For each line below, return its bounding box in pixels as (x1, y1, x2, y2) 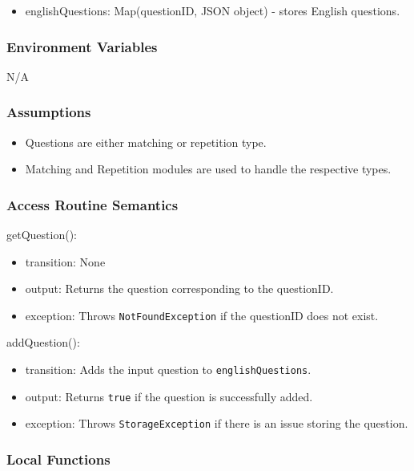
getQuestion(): (6, 226, 77, 243)
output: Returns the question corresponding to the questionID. (25, 280, 334, 297)
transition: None (25, 253, 106, 270)
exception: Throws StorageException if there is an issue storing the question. (25, 415, 408, 432)
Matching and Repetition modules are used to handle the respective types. (25, 160, 392, 177)
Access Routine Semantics (6, 194, 179, 214)
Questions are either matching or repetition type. (25, 133, 267, 150)
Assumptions (6, 102, 91, 122)
